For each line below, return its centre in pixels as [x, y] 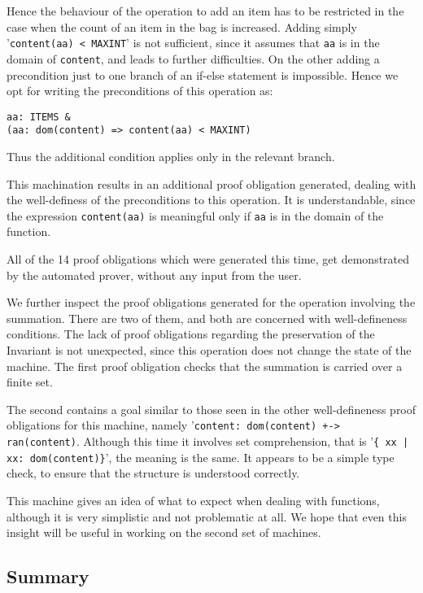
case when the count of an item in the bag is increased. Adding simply [182, 26]
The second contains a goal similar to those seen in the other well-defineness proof [211, 409]
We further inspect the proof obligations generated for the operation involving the [211, 302]
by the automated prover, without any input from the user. [154, 275]
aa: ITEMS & [39, 117]
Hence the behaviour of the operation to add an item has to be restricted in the [205, 11]
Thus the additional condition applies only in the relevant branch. [171, 156]
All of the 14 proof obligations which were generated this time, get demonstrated [208, 259]
